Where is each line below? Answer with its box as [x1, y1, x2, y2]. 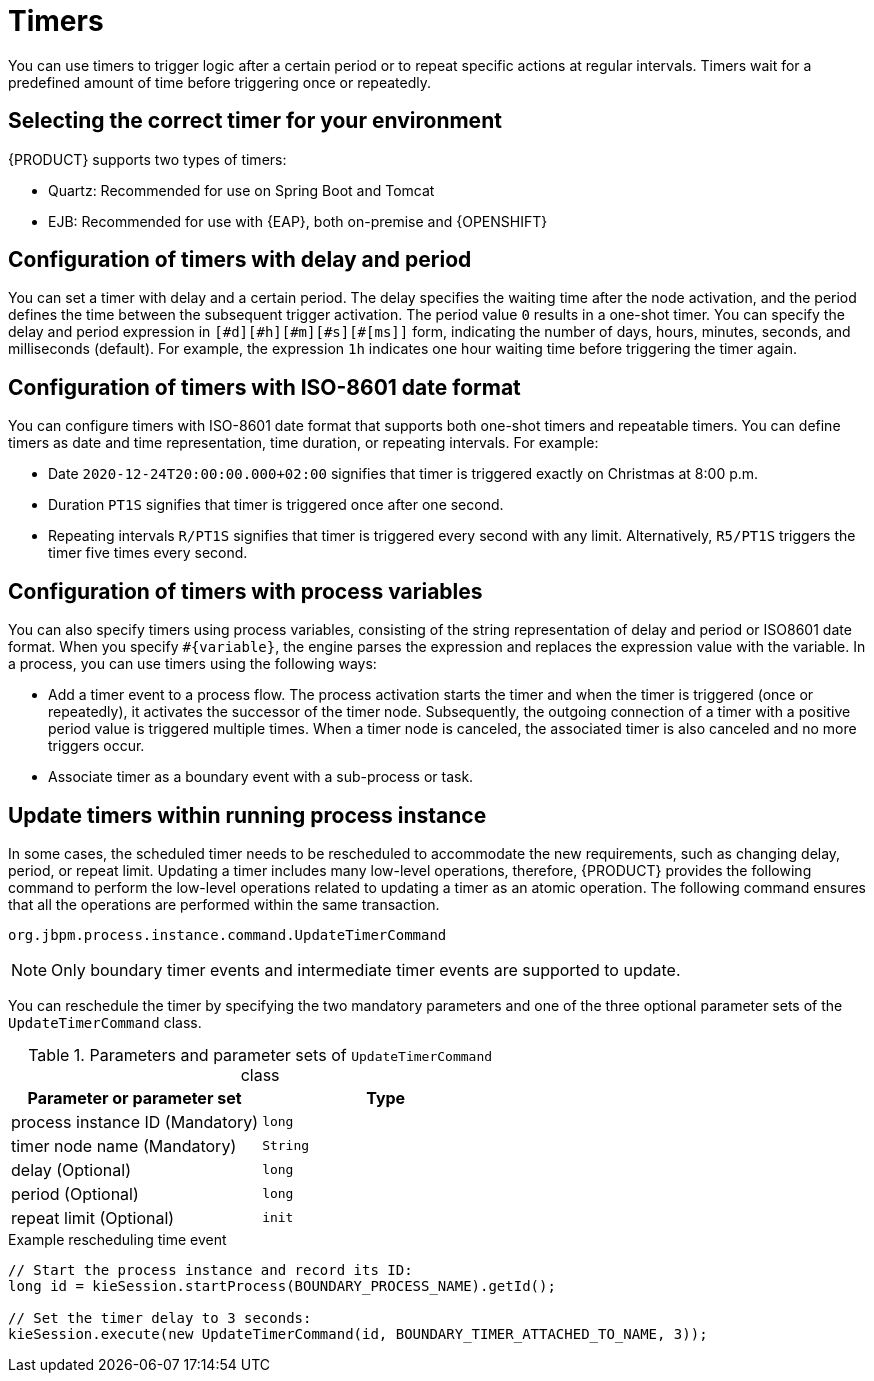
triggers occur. [48, 737, 145, 755]
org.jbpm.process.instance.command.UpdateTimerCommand [8, 926, 447, 943]
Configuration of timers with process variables [8, 578, 483, 604]
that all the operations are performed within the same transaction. [8, 895, 440, 913]
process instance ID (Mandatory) [11, 1111, 259, 1132]
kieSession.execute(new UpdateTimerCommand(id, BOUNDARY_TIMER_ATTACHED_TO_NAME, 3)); [8, 1325, 708, 1342]
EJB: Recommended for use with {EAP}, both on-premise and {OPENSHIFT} [48, 212, 548, 230]
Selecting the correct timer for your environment [8, 108, 502, 134]
